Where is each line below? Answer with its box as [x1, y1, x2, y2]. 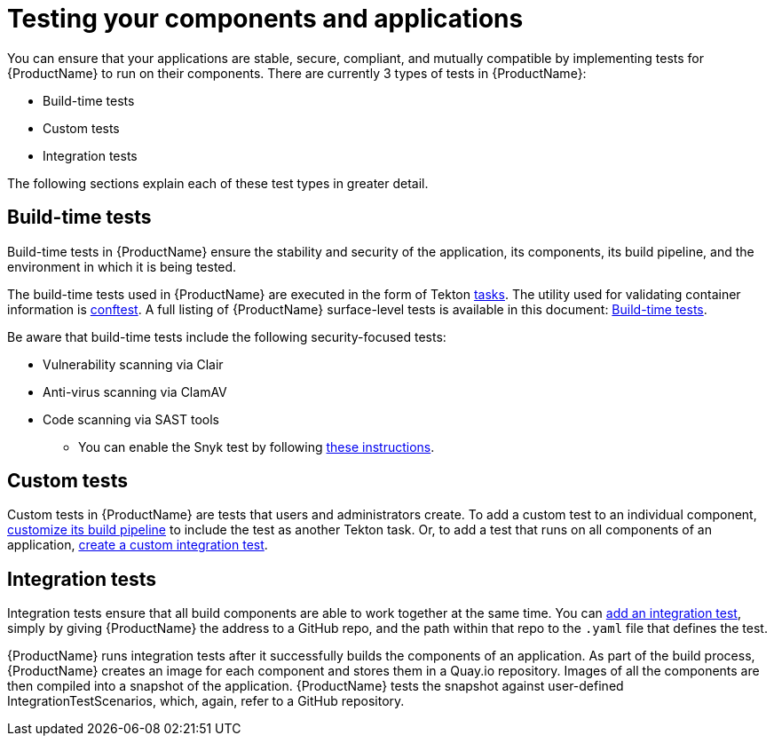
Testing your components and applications [7, 4, 524, 34]
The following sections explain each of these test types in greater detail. [7, 175, 429, 191]
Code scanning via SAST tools [43, 411, 220, 427]
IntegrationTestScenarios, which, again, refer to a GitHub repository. [7, 693, 405, 709]
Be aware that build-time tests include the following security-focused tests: [7, 328, 446, 344]
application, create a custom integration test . [7, 537, 268, 553]
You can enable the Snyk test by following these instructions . [78, 439, 435, 454]
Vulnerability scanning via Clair [43, 356, 224, 372]
